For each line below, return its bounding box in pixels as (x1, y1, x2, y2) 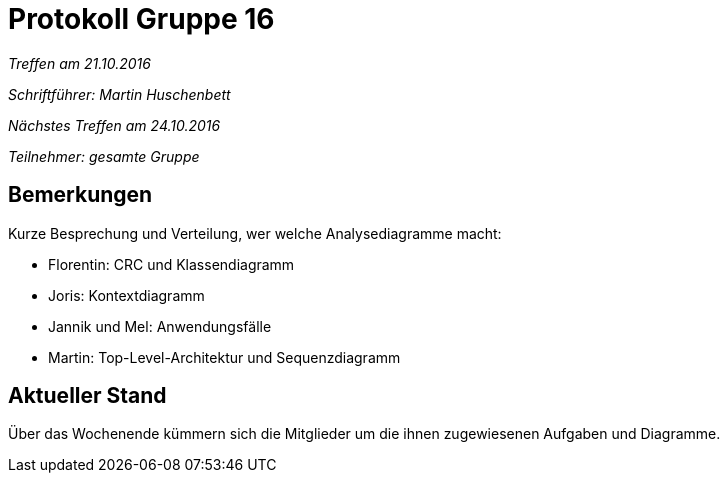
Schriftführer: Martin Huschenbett (8, 85, 231, 103)
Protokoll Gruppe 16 (8, 2, 275, 36)
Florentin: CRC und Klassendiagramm (48, 255, 295, 273)
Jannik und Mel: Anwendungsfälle (48, 317, 272, 335)
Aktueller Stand (8, 383, 167, 409)
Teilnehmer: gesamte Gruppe (8, 147, 200, 165)
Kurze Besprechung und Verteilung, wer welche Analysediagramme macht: (8, 224, 502, 242)
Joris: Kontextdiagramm (48, 286, 205, 304)
